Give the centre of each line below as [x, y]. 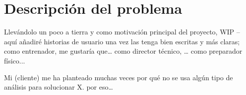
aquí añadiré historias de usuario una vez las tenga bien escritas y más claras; [122, 41]
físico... [15, 60]
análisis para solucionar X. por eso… [59, 87]
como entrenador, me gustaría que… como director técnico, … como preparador [123, 51]
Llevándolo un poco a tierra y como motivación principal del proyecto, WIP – [122, 32]
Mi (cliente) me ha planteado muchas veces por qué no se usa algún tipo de [119, 77]
